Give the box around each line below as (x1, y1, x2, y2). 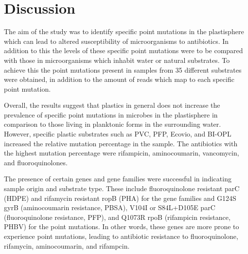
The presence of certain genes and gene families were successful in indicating (4, 174, 231, 184)
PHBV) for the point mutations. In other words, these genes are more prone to (4, 221, 239, 232)
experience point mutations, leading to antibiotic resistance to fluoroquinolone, (4, 231, 238, 241)
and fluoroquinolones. (4, 157, 68, 167)
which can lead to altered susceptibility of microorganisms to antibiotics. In (4, 36, 229, 46)
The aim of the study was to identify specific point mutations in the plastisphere (4, 26, 244, 37)
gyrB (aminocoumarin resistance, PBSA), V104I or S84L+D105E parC (4, 202, 215, 213)
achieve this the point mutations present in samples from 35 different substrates (4, 64, 242, 75)
